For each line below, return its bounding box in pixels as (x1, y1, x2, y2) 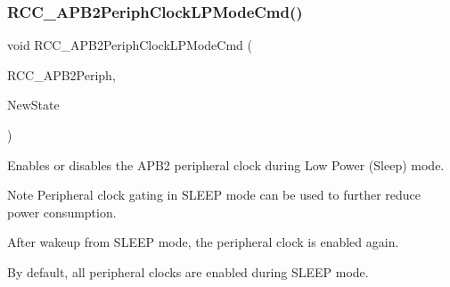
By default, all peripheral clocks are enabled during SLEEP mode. (7, 262, 369, 281)
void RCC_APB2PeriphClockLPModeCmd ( (7, 36, 253, 54)
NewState (7, 95, 60, 114)
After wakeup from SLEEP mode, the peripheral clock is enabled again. (7, 233, 399, 251)
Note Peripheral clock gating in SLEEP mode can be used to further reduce (7, 185, 421, 204)
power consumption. (7, 202, 117, 221)
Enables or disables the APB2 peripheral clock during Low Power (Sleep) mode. (7, 155, 445, 174)
